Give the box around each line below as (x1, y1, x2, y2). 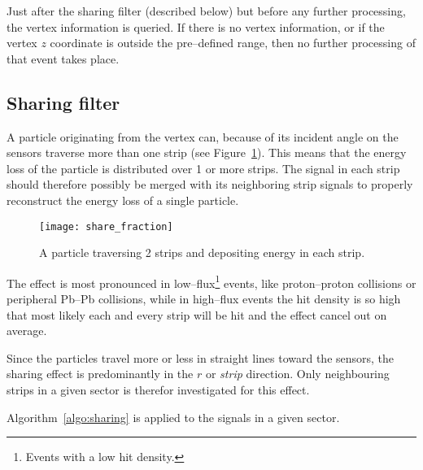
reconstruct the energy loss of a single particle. (7, 191, 239, 208)
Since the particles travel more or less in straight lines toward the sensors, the (7, 349, 395, 366)
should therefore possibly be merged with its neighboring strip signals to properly (7, 176, 413, 193)
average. (7, 322, 47, 339)
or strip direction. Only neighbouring (205, 365, 390, 382)
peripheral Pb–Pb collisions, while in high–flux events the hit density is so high (7, 290, 401, 307)
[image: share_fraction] (39, 220, 173, 233)
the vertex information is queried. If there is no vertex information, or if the (7, 18, 385, 35)
